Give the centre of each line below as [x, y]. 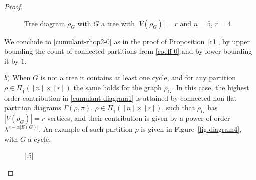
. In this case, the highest [211, 87]
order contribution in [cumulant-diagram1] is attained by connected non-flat [121, 98]
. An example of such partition [86, 129]
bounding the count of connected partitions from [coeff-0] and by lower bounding [128, 51]
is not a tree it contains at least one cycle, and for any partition [138, 77]
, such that [179, 108]
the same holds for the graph [117, 87]
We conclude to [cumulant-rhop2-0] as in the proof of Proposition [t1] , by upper [127, 41]
